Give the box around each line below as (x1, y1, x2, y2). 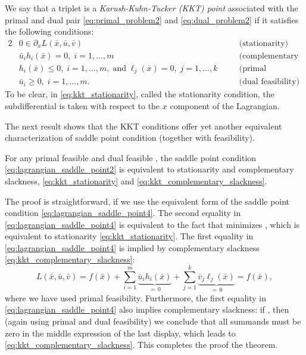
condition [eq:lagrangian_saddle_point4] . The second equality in (5, 206, 241, 219)
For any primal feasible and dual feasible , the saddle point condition (5, 151, 257, 163)
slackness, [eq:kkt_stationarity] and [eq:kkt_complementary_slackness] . (5, 174, 267, 187)
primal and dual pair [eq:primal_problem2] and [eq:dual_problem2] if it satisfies (5, 13, 299, 26)
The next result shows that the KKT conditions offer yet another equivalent (5, 119, 282, 132)
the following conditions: (5, 25, 94, 38)
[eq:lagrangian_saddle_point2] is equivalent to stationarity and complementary (5, 163, 294, 175)
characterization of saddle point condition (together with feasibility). (5, 131, 255, 144)
